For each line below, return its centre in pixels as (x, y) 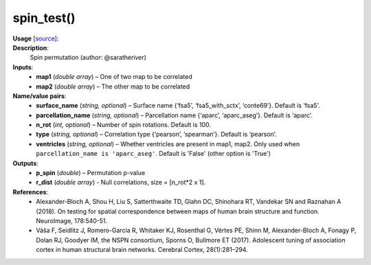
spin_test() (44, 18)
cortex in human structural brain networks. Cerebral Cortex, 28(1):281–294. (142, 250)
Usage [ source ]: (36, 38)
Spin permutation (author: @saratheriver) (88, 58)
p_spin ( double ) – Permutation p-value (91, 173)
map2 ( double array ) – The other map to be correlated (113, 87)
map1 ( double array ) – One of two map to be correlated (114, 77)
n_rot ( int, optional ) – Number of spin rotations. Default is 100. (124, 125)
